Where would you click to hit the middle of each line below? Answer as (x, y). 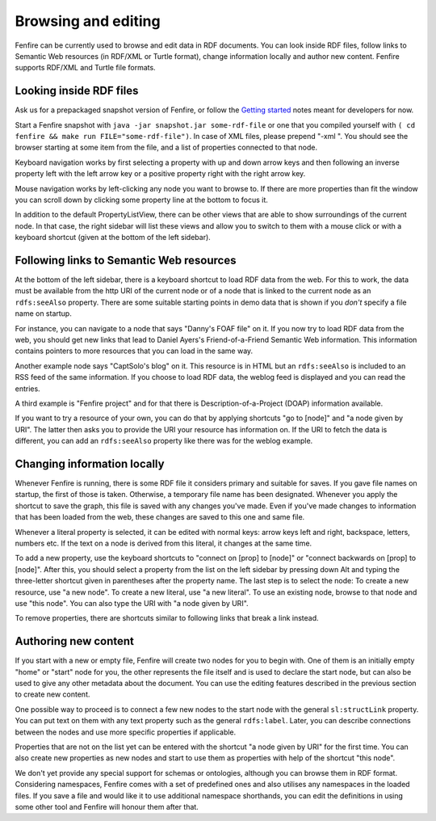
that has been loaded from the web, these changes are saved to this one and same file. (160, 517)
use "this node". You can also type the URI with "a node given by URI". (132, 603)
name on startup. (43, 314)
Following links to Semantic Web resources (126, 260)
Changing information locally (90, 463)
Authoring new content (75, 641)
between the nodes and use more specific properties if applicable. (126, 732)
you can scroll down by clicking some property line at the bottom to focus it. (141, 200)
